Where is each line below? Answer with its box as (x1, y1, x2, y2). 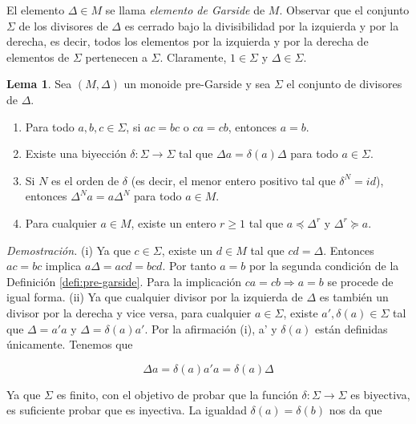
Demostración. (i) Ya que (6, 241, 131, 258)
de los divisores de (18, 17, 108, 34)
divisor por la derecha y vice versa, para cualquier (6, 304, 252, 321)
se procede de (327, 273, 394, 289)
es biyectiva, (350, 386, 410, 402)
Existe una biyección (25, 145, 127, 162)
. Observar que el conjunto (279, 2, 410, 18)
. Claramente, (160, 48, 227, 65)
